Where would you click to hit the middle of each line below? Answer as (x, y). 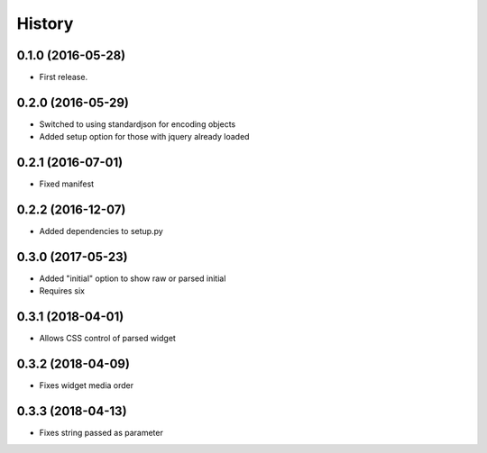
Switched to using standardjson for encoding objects (138, 124)
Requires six (62, 291)
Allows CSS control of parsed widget (107, 339)
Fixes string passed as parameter (101, 433)
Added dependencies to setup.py (101, 231)
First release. (64, 77)
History (45, 23)
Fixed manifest (67, 184)
